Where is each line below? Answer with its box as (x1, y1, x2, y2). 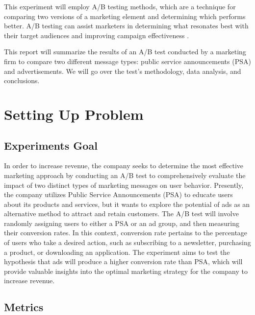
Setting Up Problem (4, 104, 144, 124)
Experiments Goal (4, 137, 98, 153)
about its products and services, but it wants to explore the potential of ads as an (4, 199, 250, 209)
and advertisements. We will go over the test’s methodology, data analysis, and (4, 66, 241, 76)
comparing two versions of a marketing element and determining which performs (4, 11, 246, 21)
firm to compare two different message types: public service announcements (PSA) (4, 56, 251, 66)
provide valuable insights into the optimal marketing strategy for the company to (4, 266, 248, 276)
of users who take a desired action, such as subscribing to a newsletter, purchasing (4, 237, 251, 247)
